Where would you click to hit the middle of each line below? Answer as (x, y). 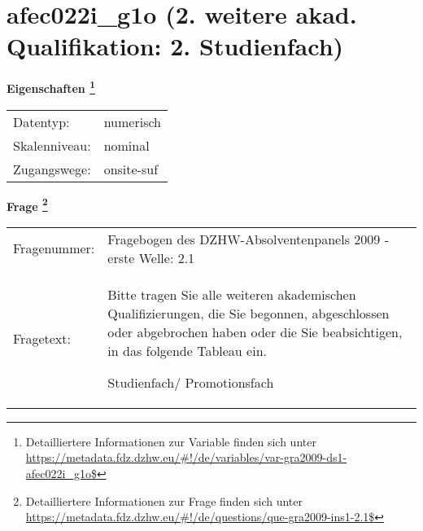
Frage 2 (27, 204)
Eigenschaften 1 (51, 87)
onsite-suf (131, 169)
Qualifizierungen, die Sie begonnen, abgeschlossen (249, 313)
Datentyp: (41, 121)
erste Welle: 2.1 (151, 257)
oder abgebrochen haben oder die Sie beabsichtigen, (255, 331)
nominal (126, 145)
